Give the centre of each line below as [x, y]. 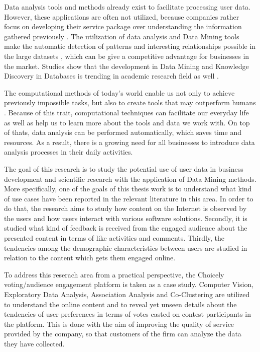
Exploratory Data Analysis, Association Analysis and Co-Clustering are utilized [127, 294]
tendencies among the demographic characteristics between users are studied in [126, 248]
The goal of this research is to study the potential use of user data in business [124, 168]
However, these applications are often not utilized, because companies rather [122, 16]
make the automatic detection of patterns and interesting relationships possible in [130, 46]
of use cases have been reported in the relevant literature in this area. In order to [129, 198]
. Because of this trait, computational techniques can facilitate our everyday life [126, 112]
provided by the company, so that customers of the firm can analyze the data [123, 334]
